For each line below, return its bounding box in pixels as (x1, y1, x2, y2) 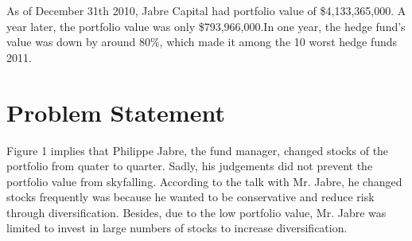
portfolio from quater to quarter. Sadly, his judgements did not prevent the (6, 157, 373, 174)
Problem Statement (6, 95, 225, 128)
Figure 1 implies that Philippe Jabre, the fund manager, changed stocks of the (6, 142, 389, 158)
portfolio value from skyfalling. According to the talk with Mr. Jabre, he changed (6, 173, 402, 189)
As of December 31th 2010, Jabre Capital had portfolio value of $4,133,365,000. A (6, 2, 406, 18)
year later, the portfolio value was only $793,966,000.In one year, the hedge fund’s (6, 17, 406, 34)
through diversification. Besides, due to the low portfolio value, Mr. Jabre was (6, 204, 387, 220)
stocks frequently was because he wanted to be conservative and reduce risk (6, 189, 375, 205)
